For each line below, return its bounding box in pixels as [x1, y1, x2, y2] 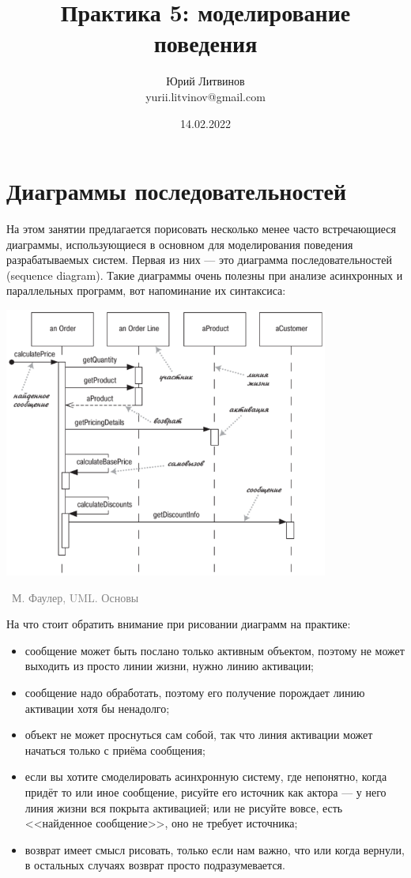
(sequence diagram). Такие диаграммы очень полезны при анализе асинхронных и [6, 266, 403, 283]
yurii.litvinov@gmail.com [145, 88, 266, 104]
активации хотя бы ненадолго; [25, 699, 170, 716]
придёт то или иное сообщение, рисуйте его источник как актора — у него [25, 783, 386, 800]
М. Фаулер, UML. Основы [11, 589, 139, 605]
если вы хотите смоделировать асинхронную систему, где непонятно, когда [25, 768, 387, 785]
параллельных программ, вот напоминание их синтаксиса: [6, 282, 286, 299]
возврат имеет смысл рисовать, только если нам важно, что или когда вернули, [25, 841, 405, 857]
